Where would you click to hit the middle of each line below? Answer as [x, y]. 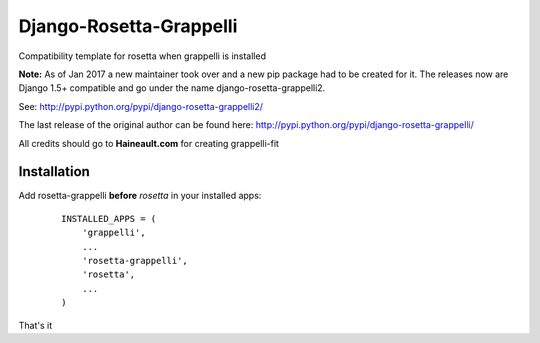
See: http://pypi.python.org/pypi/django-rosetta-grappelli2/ [141, 106]
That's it [35, 325]
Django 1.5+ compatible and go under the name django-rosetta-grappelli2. [172, 88]
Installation [54, 171]
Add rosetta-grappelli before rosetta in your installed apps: [140, 196]
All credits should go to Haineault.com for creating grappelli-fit [149, 143]
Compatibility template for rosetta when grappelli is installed [142, 56]
